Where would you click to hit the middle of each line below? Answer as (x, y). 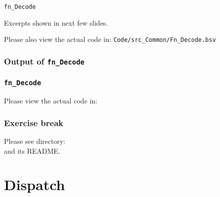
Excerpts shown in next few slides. (56, 22)
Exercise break (34, 122)
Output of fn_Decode (44, 61)
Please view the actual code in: (51, 101)
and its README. (32, 150)
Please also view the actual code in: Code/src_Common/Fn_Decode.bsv (110, 39)
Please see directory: (35, 141)
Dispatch (35, 184)
